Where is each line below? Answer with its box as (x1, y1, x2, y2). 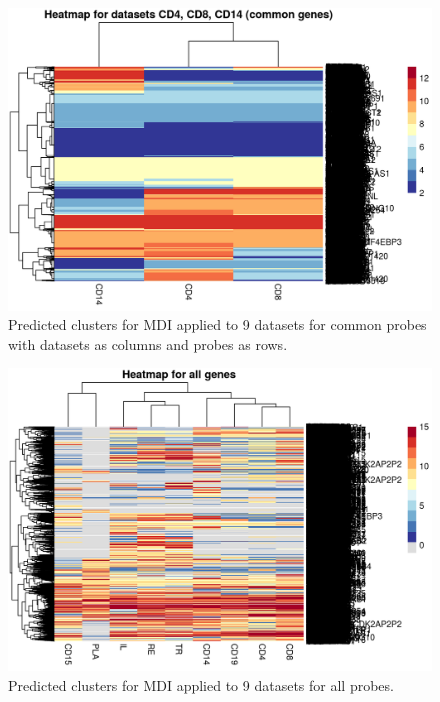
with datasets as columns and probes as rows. (8, 333, 288, 354)
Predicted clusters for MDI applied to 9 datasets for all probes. (8, 674, 394, 695)
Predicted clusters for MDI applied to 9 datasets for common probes (8, 314, 427, 335)
